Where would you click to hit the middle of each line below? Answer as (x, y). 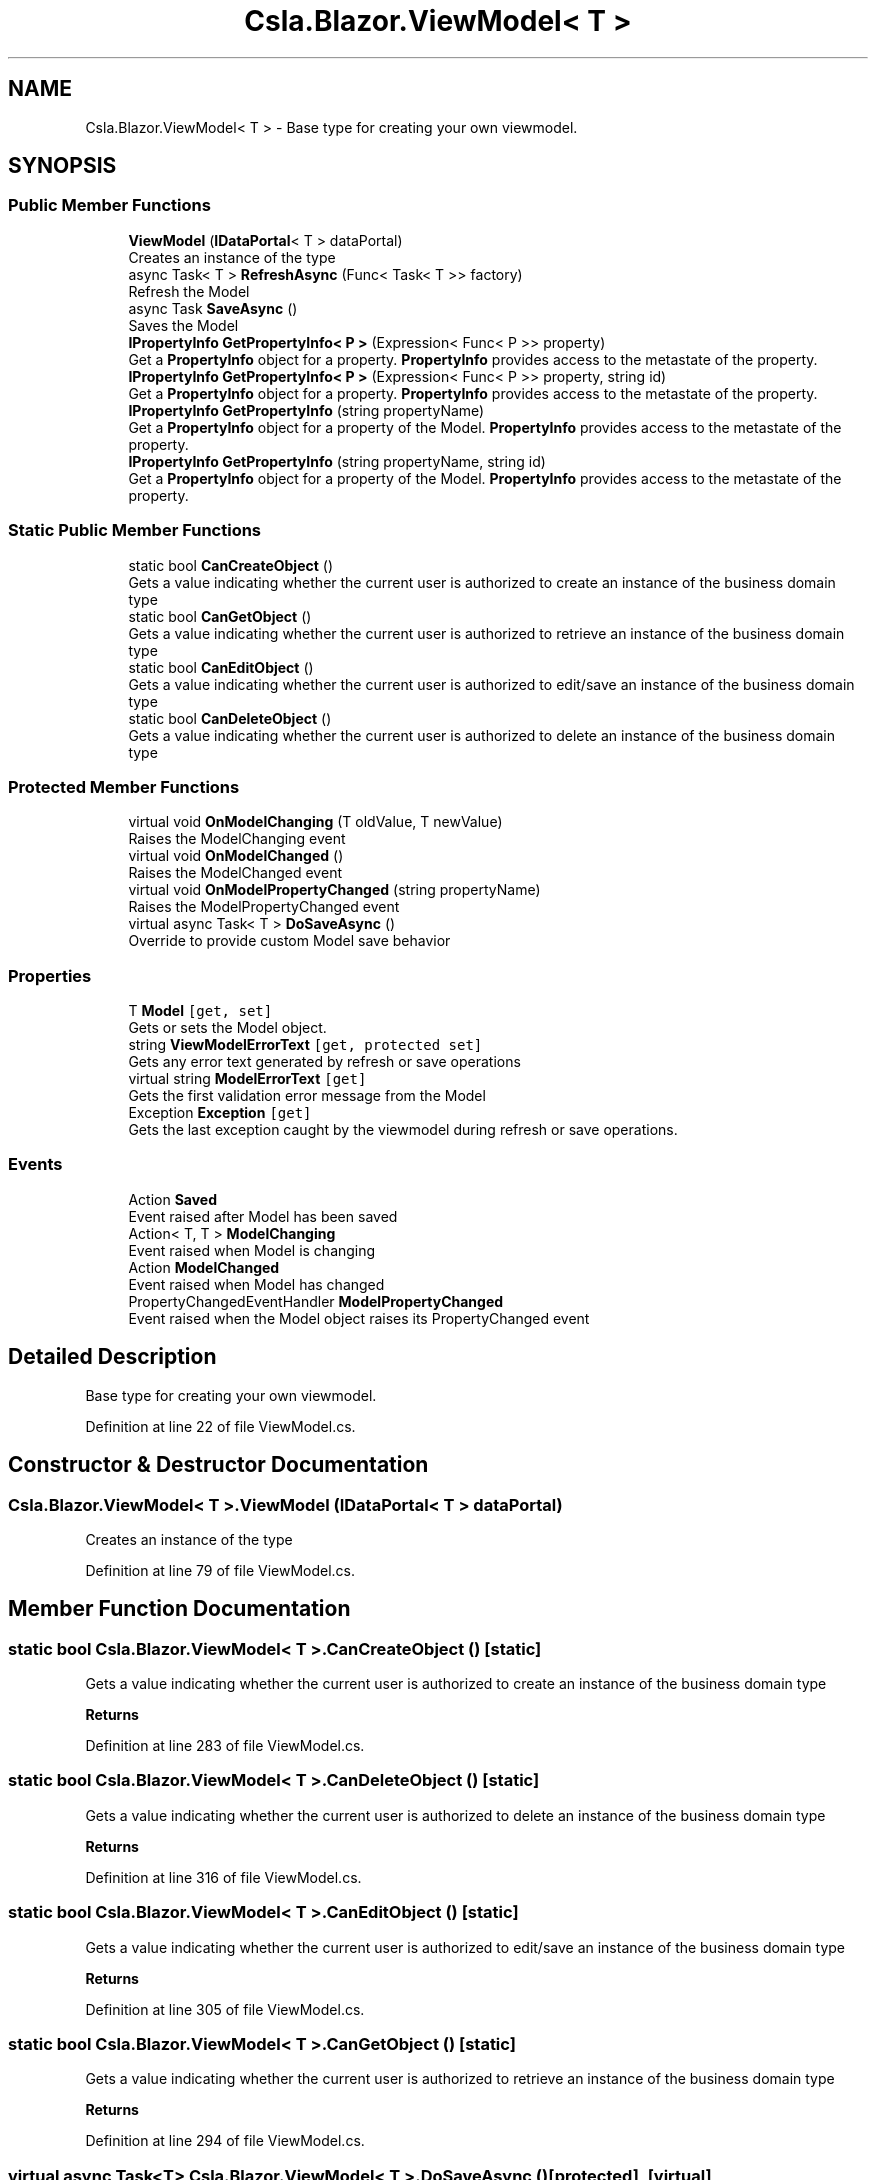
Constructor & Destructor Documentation (218, 1465)
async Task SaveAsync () (213, 308)
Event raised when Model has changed (256, 1284)
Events (35, 1164)
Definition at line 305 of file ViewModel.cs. (225, 2009)
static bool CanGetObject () (220, 616)
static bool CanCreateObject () (231, 565)
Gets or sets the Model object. (227, 1028)
